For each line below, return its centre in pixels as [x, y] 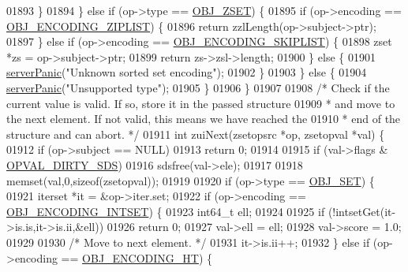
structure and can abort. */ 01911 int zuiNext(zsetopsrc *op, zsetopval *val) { [196, 134]
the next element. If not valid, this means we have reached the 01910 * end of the [204, 119]
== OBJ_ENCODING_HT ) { [137, 257]
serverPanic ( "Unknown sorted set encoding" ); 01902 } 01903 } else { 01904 [187, 72]
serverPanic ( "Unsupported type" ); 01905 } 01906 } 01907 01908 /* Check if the [198, 87]
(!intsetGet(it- [362, 211]
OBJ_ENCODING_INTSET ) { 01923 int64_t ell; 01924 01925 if [166, 211]
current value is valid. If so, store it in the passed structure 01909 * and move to [201, 103]
